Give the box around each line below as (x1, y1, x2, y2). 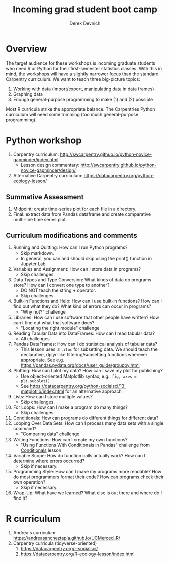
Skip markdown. (20, 250, 54, 256)
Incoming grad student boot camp (12, 4, 158, 15)
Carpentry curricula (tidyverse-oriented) (13, 540, 97, 546)
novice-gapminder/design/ (20, 167, 76, 173)
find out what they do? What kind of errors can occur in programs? (13, 303, 151, 309)
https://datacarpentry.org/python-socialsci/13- (30, 383, 127, 389)
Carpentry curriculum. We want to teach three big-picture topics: (6, 76, 140, 82)
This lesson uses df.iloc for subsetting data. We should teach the (20, 346, 158, 352)
